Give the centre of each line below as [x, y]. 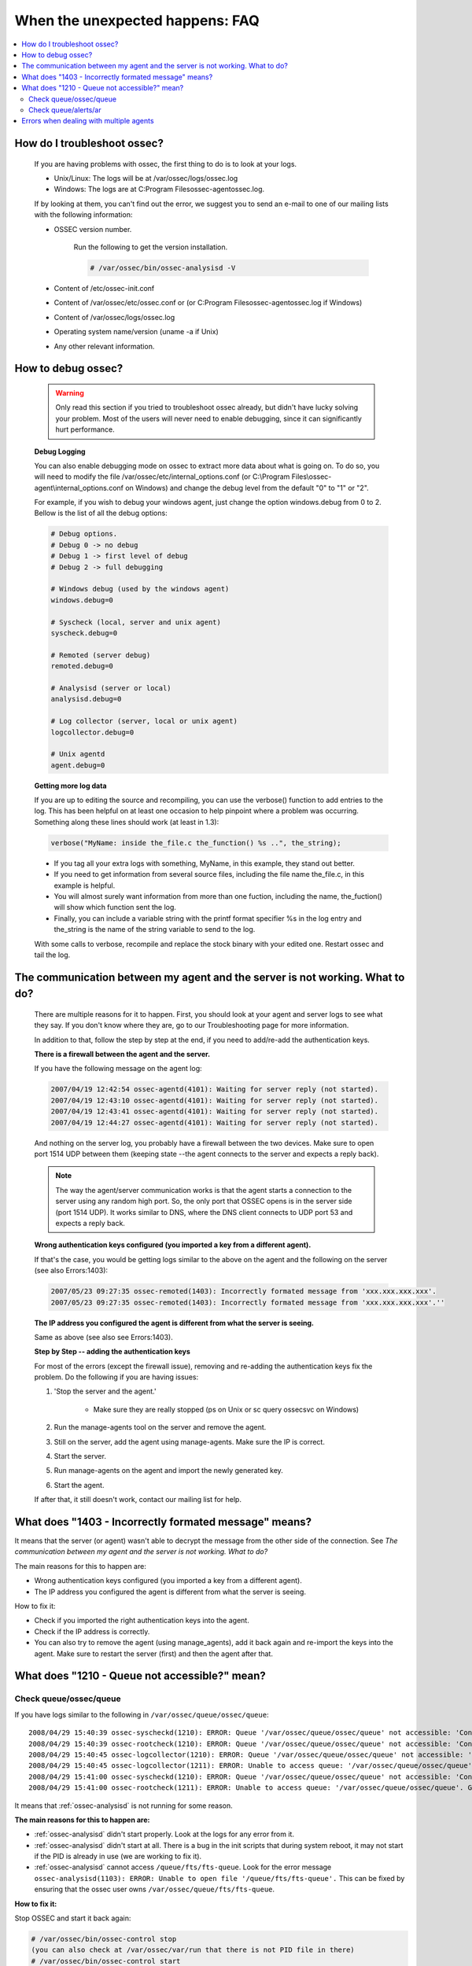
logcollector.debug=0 [92, 732]
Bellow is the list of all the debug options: [101, 513]
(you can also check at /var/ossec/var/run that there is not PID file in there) [193, 1950]
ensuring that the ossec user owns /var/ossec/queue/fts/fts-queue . [155, 1889]
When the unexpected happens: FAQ [137, 20]
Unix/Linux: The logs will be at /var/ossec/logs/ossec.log [146, 179]
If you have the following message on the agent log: [118, 1069]
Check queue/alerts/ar [65, 109]
